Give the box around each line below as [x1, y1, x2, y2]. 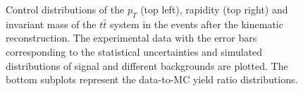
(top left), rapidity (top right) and [140, 2, 288, 16]
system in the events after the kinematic [109, 16, 283, 31]
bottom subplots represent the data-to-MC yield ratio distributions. [6, 72, 298, 87]
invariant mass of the [6, 16, 97, 31]
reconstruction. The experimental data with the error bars [6, 30, 257, 45]
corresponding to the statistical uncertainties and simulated [6, 44, 263, 59]
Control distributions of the [6, 2, 125, 16]
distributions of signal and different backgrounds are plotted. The [6, 58, 288, 73]
